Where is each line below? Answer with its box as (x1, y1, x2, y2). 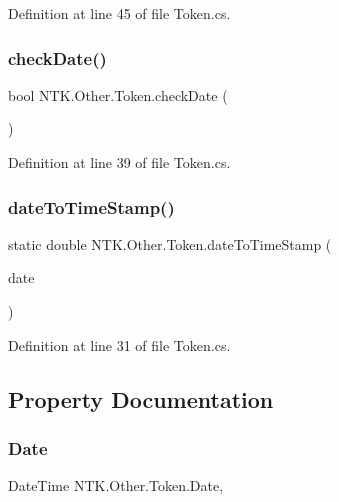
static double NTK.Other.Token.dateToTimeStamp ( (8, 233, 332, 254)
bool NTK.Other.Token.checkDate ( (8, 84, 228, 105)
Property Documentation (8, 383, 274, 414)
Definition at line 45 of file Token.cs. (8, 3, 231, 23)
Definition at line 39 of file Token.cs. (8, 152, 231, 172)
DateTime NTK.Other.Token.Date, (8, 475, 224, 496)
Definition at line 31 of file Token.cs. (8, 334, 231, 355)
